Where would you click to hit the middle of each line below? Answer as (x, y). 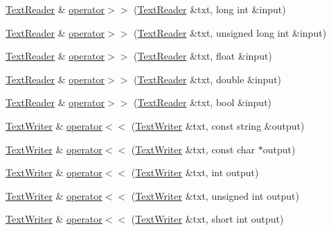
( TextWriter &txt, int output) (195, 172)
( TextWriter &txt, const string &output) (218, 125)
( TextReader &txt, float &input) (203, 56)
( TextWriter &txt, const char (193, 149)
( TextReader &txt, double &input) (208, 79)
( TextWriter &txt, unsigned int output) (215, 195)
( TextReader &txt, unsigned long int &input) (230, 32)
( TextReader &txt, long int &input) (210, 9)
